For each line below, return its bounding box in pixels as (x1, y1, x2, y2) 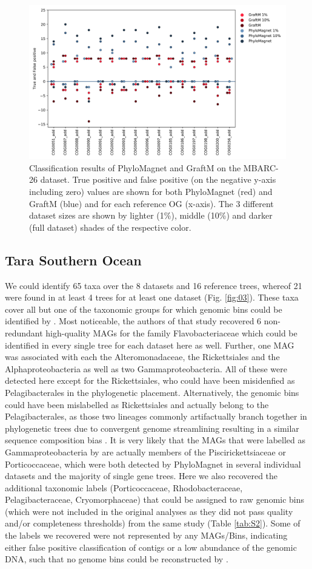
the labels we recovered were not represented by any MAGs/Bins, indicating (5, 529, 288, 542)
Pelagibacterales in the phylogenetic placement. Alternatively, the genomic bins (5, 386, 299, 398)
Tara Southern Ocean (5, 250, 142, 269)
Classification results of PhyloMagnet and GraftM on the (29, 161, 241, 174)
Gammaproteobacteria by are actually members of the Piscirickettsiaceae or (5, 445, 286, 458)
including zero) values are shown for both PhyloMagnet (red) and (29, 185, 273, 198)
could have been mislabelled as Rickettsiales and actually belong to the (5, 398, 269, 411)
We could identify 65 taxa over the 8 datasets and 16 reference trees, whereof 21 (5, 279, 302, 291)
